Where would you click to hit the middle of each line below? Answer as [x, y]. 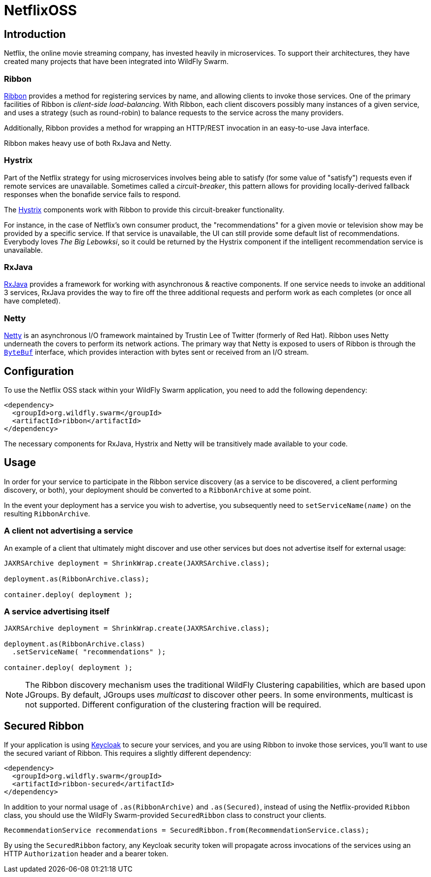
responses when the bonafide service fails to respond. [92, 194]
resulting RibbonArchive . [47, 513]
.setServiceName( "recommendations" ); [89, 652]
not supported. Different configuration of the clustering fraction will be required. [173, 705]
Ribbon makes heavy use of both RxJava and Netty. [88, 143]
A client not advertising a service [68, 531]
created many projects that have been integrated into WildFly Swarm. [116, 62]
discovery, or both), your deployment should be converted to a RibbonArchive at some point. [158, 490]
